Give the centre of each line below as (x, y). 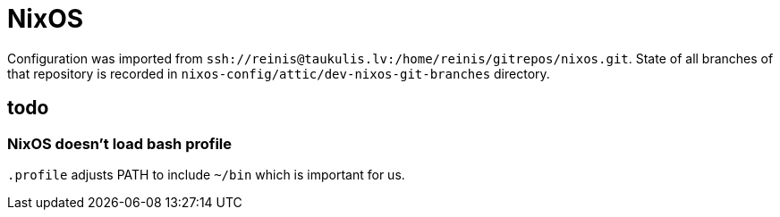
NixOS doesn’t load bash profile (120, 143)
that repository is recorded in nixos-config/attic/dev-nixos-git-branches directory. (279, 73)
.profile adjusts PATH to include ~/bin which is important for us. (206, 174)
